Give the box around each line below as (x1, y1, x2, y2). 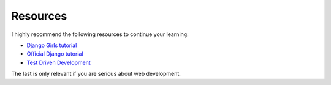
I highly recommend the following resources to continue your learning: (11, 31, 189, 38)
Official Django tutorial (26, 50, 83, 57)
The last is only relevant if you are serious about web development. (11, 70, 181, 78)
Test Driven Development (26, 59, 91, 66)
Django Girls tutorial (26, 42, 77, 49)
